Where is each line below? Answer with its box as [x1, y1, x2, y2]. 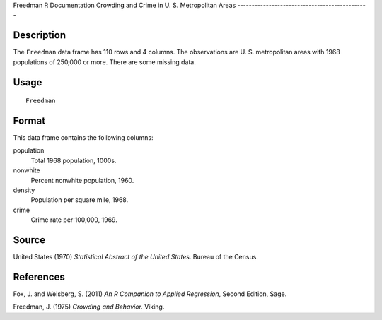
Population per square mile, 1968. [30, 196, 129, 204]
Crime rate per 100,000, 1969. [30, 215, 118, 224]
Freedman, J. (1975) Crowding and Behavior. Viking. [13, 302, 165, 311]
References [13, 271, 65, 283]
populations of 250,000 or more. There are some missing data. [13, 57, 196, 66]
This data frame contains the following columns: [13, 134, 154, 141]
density [13, 186, 35, 194]
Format [13, 114, 46, 126]
